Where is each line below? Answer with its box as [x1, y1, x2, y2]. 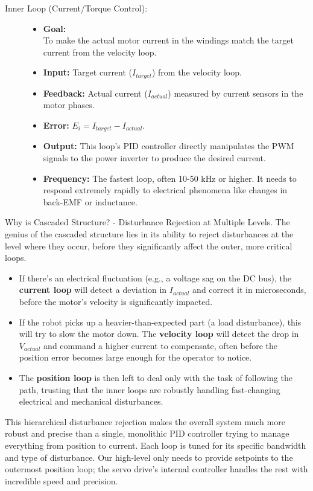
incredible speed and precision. [5, 474, 118, 487]
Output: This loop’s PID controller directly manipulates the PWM [43, 140, 294, 152]
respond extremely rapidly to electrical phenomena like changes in [43, 184, 288, 196]
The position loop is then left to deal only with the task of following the [19, 371, 292, 383]
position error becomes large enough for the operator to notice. [19, 351, 252, 364]
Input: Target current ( [43, 66, 133, 79]
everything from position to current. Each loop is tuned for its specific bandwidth [5, 438, 306, 451]
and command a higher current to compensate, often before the [43, 339, 278, 351]
